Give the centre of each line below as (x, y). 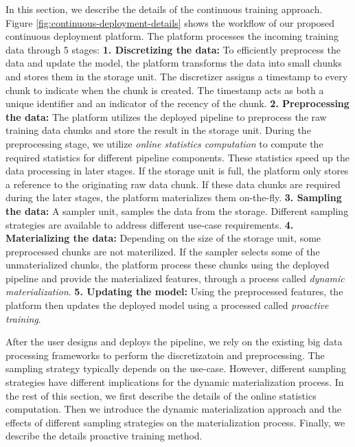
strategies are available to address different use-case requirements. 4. (150, 224)
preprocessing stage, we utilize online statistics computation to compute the (164, 143)
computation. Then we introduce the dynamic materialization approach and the (173, 409)
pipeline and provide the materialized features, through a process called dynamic (175, 278)
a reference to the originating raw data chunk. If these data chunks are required (173, 184)
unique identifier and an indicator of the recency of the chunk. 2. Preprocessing (177, 103)
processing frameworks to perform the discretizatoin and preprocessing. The (165, 355)
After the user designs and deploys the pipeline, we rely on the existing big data (174, 342)
